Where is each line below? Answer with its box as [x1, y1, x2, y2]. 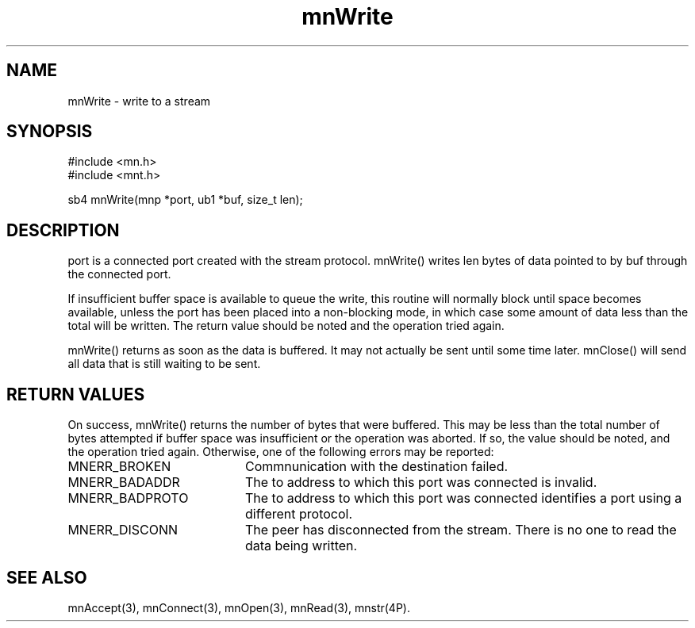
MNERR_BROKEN [67, 458, 171, 475]
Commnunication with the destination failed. [244, 458, 509, 475]
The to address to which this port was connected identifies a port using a [244, 490, 682, 507]
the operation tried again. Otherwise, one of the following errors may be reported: [67, 445, 494, 459]
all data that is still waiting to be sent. [67, 357, 261, 371]
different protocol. [244, 506, 353, 523]
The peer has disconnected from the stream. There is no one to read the [244, 522, 677, 538]
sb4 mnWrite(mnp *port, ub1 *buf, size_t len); [67, 193, 303, 207]
